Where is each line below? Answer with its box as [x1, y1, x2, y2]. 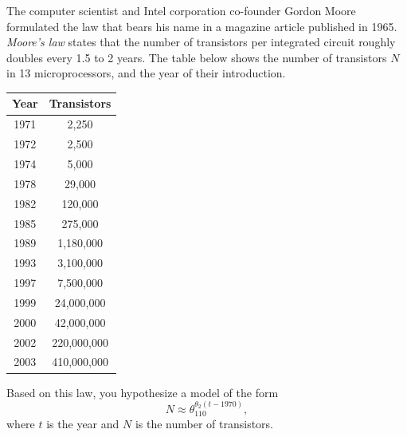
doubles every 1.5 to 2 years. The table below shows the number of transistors [6, 49, 387, 65]
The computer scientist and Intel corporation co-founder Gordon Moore [6, 2, 356, 18]
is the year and [46, 415, 119, 432]
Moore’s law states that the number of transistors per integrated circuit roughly [6, 33, 396, 50]
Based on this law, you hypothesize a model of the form [6, 384, 279, 400]
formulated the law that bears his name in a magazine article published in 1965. [6, 18, 397, 34]
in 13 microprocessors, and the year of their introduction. [6, 65, 286, 81]
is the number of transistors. [135, 415, 273, 432]
